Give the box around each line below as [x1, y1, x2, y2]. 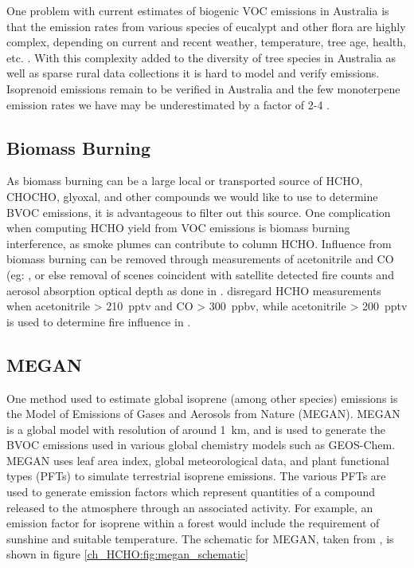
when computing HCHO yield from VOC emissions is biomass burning [6, 219, 350, 236]
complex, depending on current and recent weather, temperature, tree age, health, [6, 34, 406, 50]
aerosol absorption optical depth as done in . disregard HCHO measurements [6, 282, 381, 298]
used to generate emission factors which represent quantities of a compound [6, 483, 375, 500]
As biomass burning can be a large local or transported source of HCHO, [6, 172, 363, 189]
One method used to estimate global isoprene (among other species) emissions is [6, 389, 398, 406]
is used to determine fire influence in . [6, 313, 191, 329]
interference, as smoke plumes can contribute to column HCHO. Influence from [6, 235, 392, 251]
